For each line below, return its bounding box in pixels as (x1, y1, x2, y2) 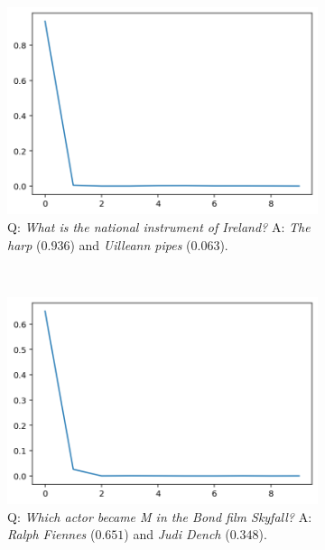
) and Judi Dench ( (124, 525, 230, 544)
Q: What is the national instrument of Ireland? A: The (7, 217, 311, 236)
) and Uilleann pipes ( (70, 235, 191, 254)
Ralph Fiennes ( (7, 525, 96, 544)
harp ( (7, 235, 42, 254)
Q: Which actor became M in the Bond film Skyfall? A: (7, 507, 312, 526)
